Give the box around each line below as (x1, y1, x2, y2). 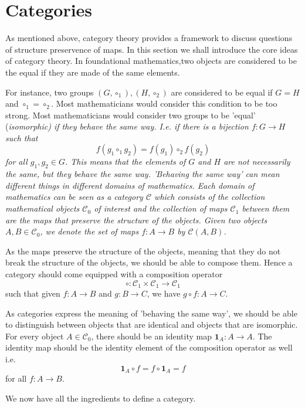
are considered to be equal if (171, 86, 273, 98)
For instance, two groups (5, 86, 94, 98)
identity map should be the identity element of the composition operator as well (5, 341, 293, 353)
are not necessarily (223, 155, 290, 168)
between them (242, 202, 290, 215)
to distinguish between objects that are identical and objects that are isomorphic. (5, 318, 298, 331)
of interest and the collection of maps (94, 202, 228, 215)
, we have (147, 287, 181, 300)
